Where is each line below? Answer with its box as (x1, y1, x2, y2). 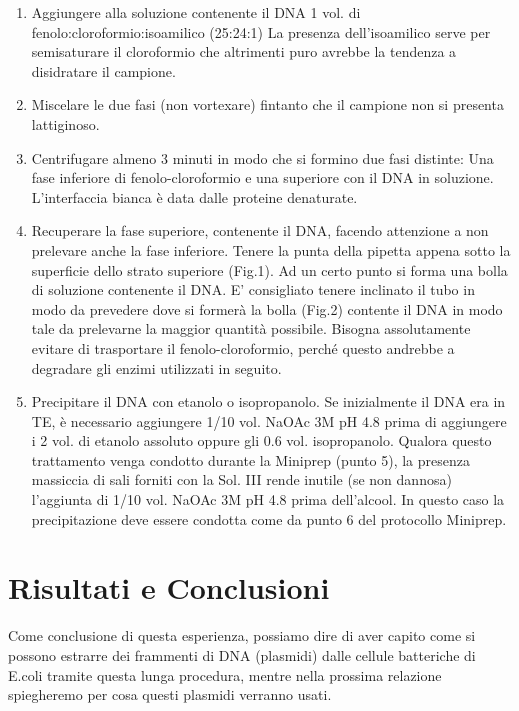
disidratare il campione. (31, 60, 176, 81)
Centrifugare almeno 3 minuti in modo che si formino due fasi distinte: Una (31, 147, 494, 168)
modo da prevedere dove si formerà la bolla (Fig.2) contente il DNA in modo (31, 298, 503, 319)
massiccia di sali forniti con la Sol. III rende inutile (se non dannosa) (31, 469, 452, 490)
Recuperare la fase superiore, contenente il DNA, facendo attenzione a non (31, 220, 489, 241)
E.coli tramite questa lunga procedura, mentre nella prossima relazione (8, 664, 442, 685)
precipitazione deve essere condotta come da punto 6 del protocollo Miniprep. (31, 508, 507, 529)
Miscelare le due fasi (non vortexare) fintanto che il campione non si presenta (31, 94, 504, 115)
